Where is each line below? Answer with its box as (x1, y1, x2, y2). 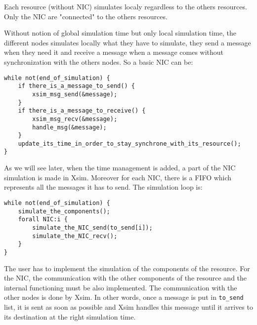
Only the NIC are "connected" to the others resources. (4, 11, 168, 21)
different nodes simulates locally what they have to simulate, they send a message (4, 37, 251, 47)
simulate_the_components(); (18, 207, 110, 215)
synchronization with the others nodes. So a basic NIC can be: (4, 56, 193, 67)
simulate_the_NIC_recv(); (32, 232, 118, 240)
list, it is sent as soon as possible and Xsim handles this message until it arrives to (4, 301, 253, 312)
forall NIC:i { (18, 216, 68, 223)
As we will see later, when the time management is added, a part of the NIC (4, 162, 236, 173)
